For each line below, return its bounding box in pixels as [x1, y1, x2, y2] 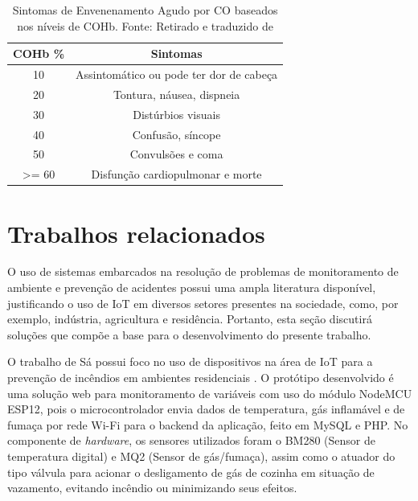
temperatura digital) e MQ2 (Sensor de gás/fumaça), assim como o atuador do [7, 448, 395, 464]
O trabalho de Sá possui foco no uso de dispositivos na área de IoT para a [7, 353, 373, 370]
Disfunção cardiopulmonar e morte [91, 166, 262, 183]
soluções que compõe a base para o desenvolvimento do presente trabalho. [7, 326, 371, 343]
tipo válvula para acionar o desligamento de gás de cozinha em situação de [7, 463, 375, 480]
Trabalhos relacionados [7, 216, 265, 249]
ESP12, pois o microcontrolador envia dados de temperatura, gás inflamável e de [7, 400, 405, 417]
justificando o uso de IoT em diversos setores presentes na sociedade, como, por [7, 294, 399, 311]
